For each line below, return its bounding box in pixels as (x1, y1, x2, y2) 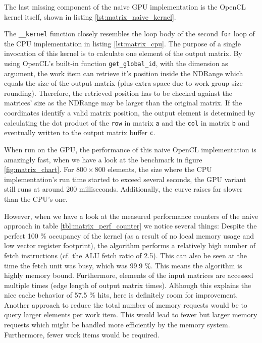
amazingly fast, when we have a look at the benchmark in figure (4, 154, 202, 164)
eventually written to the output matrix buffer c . (4, 127, 155, 138)
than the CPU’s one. (4, 193, 68, 204)
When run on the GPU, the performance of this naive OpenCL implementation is (4, 144, 256, 154)
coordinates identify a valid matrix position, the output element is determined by (4, 107, 255, 118)
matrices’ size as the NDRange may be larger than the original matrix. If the (4, 97, 242, 108)
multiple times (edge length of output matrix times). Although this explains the (4, 279, 251, 290)
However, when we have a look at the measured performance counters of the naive (4, 210, 258, 221)
